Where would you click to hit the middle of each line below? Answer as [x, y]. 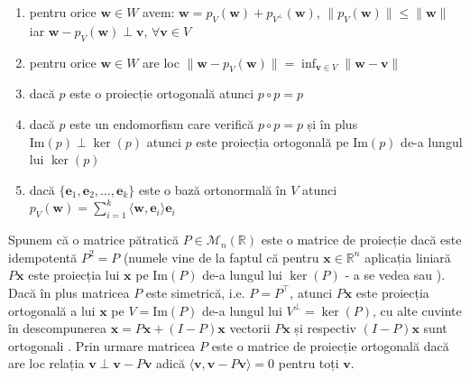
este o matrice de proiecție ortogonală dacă [330, 345]
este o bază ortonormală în [212, 189]
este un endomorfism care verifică [162, 123]
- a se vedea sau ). [395, 275]
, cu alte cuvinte [417, 310]
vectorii [250, 328]
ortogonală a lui [52, 310]
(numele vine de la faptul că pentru [221, 257]
